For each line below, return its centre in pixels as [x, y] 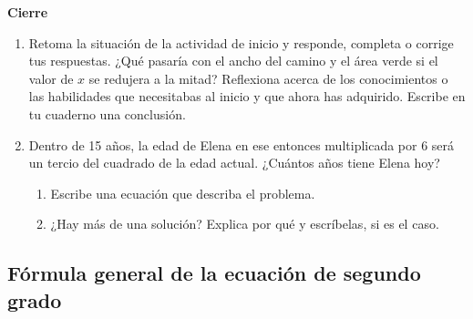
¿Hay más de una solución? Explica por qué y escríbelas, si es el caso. [245, 224]
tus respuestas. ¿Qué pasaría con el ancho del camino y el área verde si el [233, 61]
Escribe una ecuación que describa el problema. [183, 193]
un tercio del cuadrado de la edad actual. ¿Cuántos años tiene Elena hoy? [234, 163]
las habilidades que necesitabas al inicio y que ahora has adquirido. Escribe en [247, 96]
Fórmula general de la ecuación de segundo [214, 273]
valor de [51, 78]
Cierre [28, 12]
